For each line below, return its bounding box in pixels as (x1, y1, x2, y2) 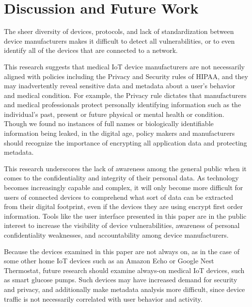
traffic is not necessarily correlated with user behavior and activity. (4, 293, 203, 304)
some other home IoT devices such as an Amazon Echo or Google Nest (4, 256, 214, 266)
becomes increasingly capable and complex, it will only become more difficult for (4, 182, 243, 193)
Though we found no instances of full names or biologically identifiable (4, 118, 214, 129)
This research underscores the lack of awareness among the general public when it (4, 163, 247, 173)
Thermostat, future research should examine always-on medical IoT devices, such (4, 265, 245, 275)
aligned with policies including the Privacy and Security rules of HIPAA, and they (4, 71, 248, 81)
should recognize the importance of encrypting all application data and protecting (4, 137, 247, 147)
